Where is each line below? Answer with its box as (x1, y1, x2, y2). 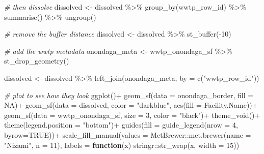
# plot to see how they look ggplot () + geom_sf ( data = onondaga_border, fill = (4, 89, 254, 100)
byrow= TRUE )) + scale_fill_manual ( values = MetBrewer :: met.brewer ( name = (4, 129, 251, 140)
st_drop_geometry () (4, 55, 69, 66)
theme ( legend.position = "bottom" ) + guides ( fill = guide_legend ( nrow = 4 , (4, 119, 238, 130)
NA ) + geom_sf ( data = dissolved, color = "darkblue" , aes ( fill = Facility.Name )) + (4, 100, 258, 110)
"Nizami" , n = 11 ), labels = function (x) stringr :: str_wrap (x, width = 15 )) (4, 139, 240, 150)
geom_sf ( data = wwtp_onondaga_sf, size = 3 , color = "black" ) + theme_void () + (4, 109, 260, 120)
